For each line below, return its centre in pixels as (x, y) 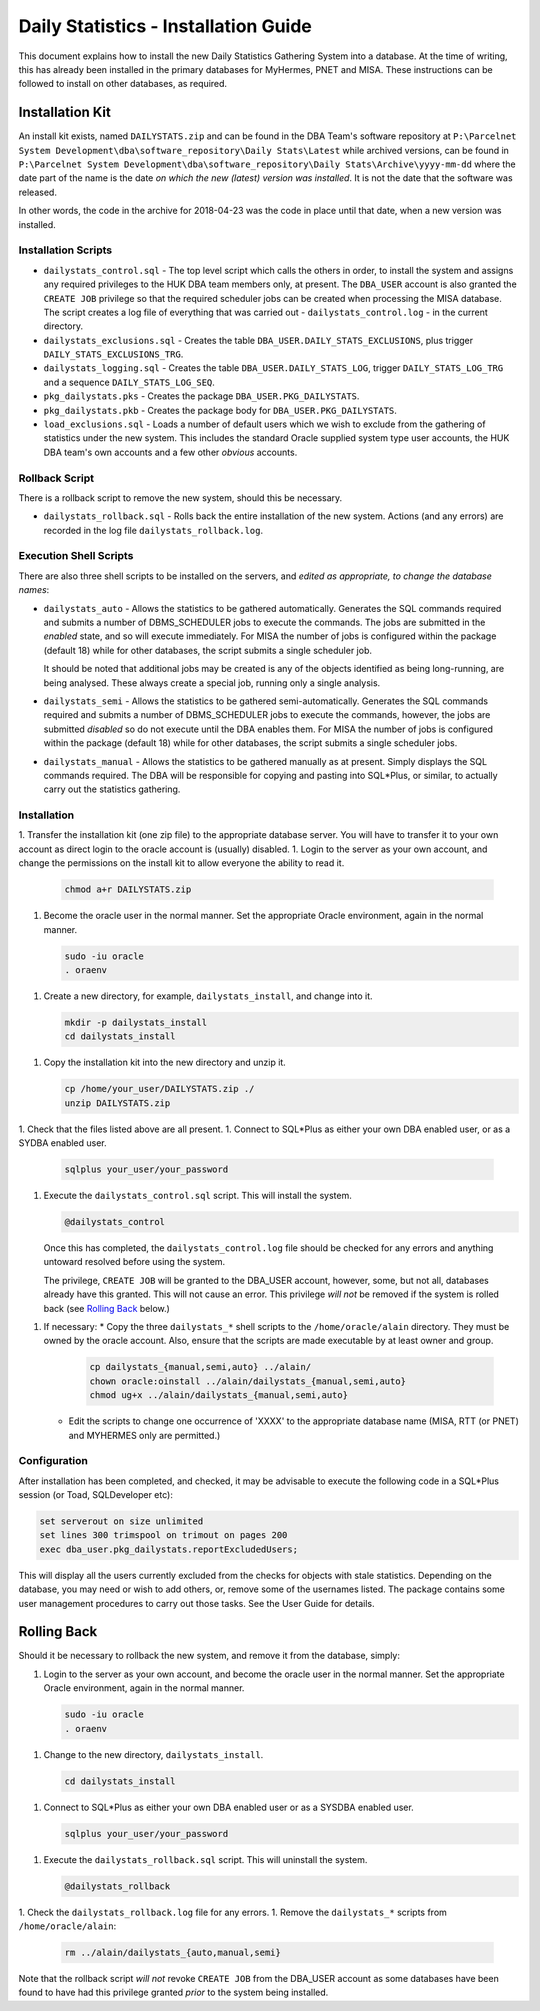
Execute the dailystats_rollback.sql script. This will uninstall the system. (205, 1859)
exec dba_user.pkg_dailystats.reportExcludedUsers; (169, 1549)
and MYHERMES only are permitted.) (144, 1435)
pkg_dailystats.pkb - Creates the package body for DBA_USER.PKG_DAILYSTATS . (220, 410)
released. (37, 192)
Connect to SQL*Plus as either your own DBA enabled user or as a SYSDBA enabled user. (228, 1807)
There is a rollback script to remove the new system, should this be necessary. (180, 497)
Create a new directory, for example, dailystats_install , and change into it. (208, 996)
